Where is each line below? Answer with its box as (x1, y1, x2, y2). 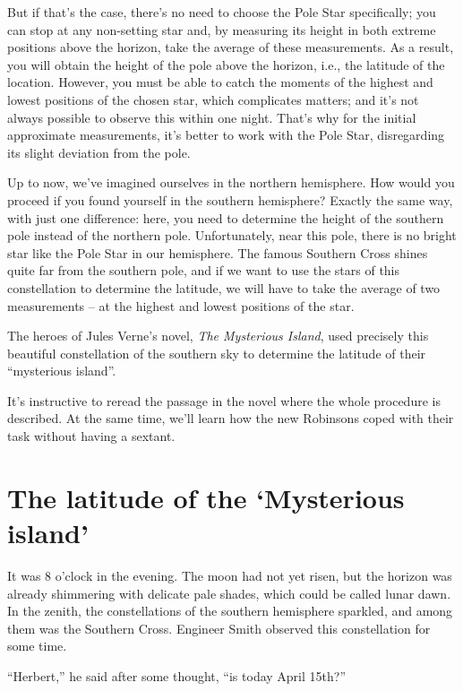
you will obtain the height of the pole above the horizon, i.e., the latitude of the (7, 55, 445, 73)
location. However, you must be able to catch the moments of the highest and (7, 73, 433, 91)
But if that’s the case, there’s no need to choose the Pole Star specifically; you (7, 3, 436, 21)
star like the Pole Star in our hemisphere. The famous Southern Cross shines (7, 243, 428, 262)
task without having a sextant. (7, 427, 176, 445)
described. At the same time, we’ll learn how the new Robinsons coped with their (7, 409, 454, 428)
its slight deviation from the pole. (7, 143, 191, 161)
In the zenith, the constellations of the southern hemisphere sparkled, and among (7, 601, 453, 620)
